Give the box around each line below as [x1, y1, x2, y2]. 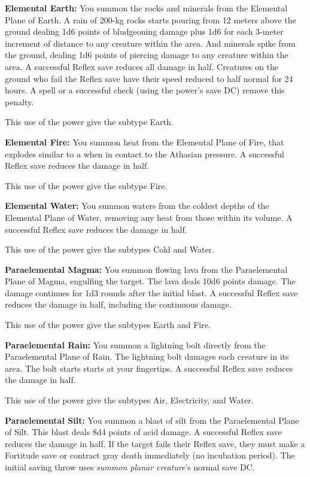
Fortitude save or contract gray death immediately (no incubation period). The [5, 449, 295, 461]
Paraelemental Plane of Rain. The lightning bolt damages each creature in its [5, 350, 289, 363]
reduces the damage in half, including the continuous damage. [5, 298, 232, 311]
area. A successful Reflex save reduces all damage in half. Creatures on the [5, 60, 278, 72]
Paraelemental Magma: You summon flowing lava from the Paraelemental [5, 263, 288, 275]
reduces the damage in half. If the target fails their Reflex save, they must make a [5, 437, 305, 449]
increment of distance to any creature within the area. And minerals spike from [5, 37, 296, 49]
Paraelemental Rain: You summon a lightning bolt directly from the [5, 338, 266, 351]
